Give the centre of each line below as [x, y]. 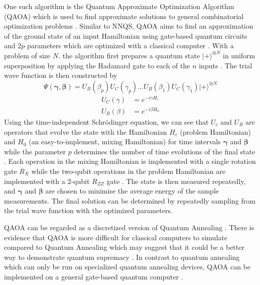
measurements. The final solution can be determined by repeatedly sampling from [130, 200]
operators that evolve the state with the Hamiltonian [86, 131]
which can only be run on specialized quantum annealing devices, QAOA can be [127, 267]
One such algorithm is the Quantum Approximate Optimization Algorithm [119, 6]
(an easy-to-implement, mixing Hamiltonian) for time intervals [125, 141]
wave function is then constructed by [61, 75]
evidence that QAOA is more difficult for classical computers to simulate [116, 237]
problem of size [27, 55]
